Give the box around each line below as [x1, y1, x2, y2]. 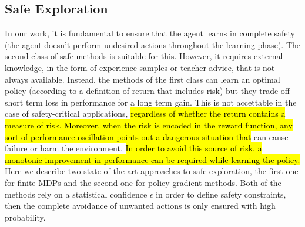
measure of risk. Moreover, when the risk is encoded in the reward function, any [5, 118, 293, 131]
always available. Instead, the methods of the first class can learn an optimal [5, 73, 280, 85]
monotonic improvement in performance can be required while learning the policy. [5, 153, 300, 165]
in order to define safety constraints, [156, 188, 286, 200]
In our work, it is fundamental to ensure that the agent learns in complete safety [5, 27, 295, 39]
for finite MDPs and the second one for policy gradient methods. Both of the [5, 176, 281, 188]
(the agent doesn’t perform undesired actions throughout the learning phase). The [5, 38, 300, 50]
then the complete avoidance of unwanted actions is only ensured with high [5, 199, 276, 212]
